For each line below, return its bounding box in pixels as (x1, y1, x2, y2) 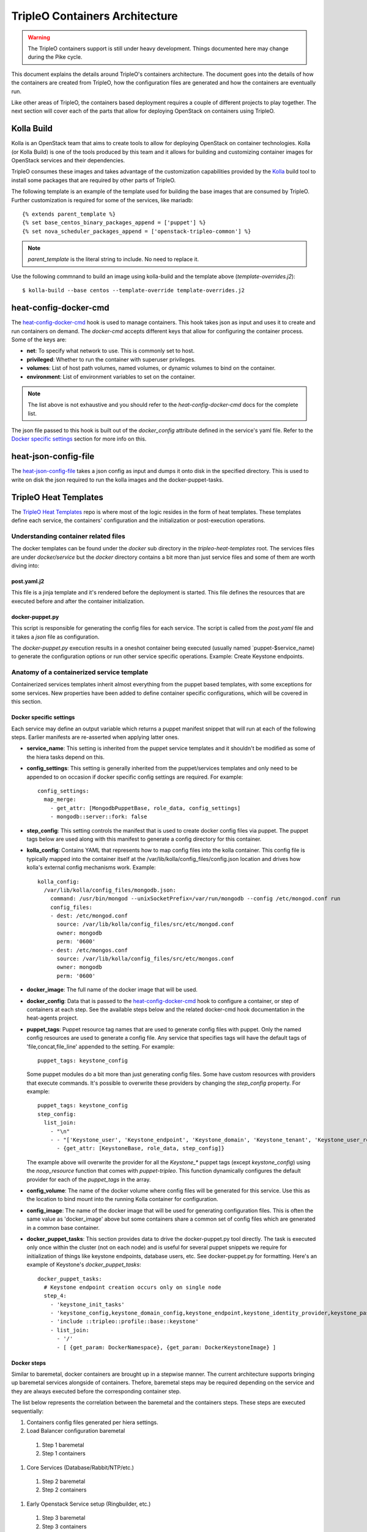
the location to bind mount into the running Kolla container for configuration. (26, 1196, 218, 1203)
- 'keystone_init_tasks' (50, 1301, 125, 1308)
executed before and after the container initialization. (11, 597, 145, 605)
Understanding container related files (11, 532, 125, 540)
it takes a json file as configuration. (11, 633, 100, 640)
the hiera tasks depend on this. (26, 753, 105, 760)
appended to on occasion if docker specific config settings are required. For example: (26, 773, 243, 781)
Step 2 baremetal (42, 1477, 86, 1485)
